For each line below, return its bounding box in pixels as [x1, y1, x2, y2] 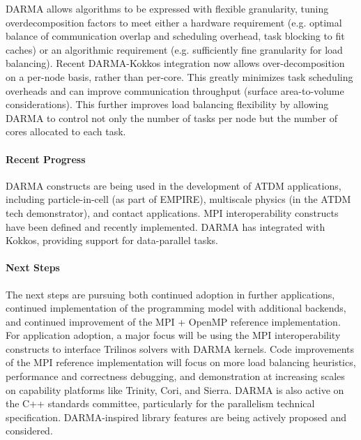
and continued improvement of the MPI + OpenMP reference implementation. [6, 314, 341, 328]
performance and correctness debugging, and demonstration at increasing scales [6, 369, 345, 384]
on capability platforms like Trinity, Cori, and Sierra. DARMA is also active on [6, 382, 344, 397]
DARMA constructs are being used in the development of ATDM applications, [6, 178, 341, 192]
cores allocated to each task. [6, 124, 126, 139]
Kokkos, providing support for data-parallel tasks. [6, 233, 219, 248]
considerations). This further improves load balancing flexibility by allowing [6, 97, 329, 112]
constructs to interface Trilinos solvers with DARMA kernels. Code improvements [6, 341, 355, 356]
